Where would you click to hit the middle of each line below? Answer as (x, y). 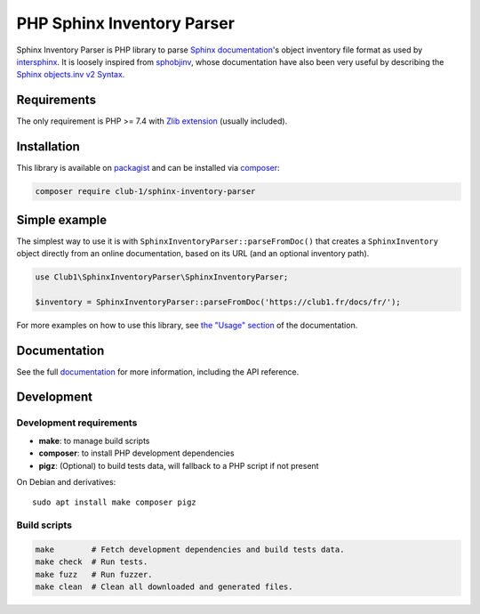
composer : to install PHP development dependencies (136, 453)
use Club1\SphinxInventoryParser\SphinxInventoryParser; (162, 277)
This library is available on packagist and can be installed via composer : (148, 168)
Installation (48, 147)
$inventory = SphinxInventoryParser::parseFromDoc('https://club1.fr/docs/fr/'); (218, 302)
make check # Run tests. (92, 562)
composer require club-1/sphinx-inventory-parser (145, 192)
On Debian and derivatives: (66, 482)
